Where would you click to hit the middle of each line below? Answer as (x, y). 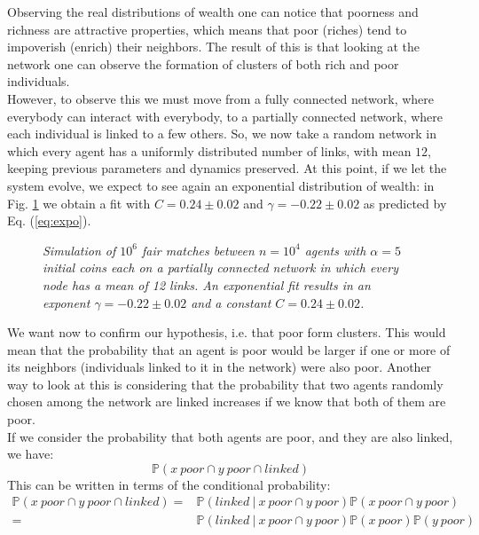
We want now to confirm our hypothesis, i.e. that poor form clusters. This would (227, 332)
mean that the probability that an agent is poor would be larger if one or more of (229, 349)
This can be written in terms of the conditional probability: (169, 484)
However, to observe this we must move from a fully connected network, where (221, 98)
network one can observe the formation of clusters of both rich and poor (203, 63)
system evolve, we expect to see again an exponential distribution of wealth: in (221, 185)
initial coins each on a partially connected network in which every (220, 267)
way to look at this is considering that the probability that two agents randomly (225, 384)
